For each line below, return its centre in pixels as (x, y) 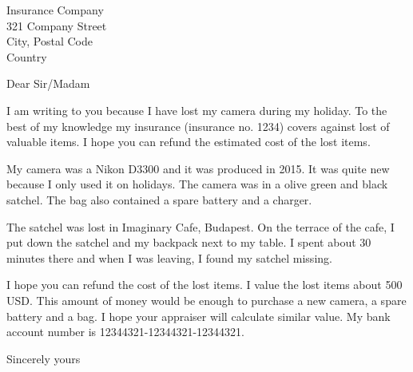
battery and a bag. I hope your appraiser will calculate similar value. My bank (199, 316)
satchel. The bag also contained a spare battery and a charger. (159, 199)
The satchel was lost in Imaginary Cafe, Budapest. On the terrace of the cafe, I (201, 226)
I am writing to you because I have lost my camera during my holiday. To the (197, 110)
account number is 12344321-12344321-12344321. (125, 332)
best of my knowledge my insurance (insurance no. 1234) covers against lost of (198, 126)
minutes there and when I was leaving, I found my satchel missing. (169, 257)
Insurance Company (55, 10)
